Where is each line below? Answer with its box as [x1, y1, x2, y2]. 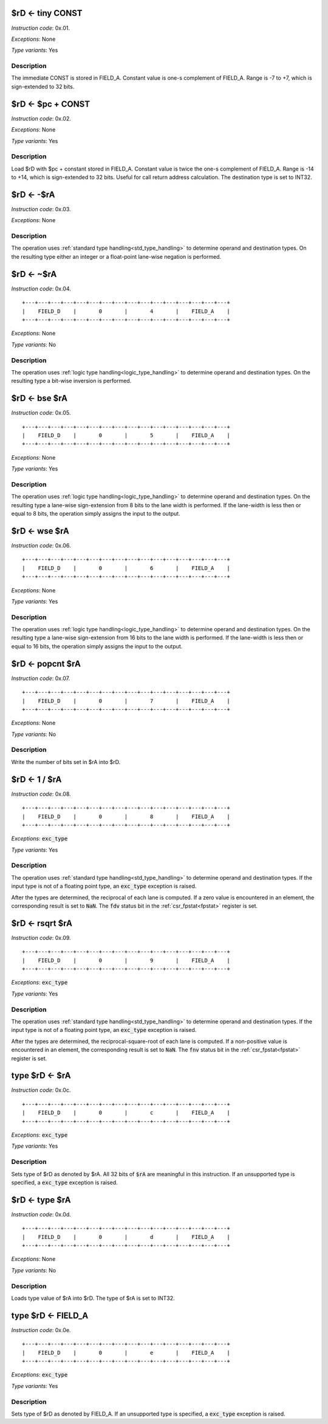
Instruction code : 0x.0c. [11, 1087, 71, 1094]
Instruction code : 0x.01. [11, 24, 70, 32]
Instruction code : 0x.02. [11, 114, 71, 122]
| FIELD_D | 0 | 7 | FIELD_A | [22, 697, 230, 704]
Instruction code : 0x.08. [11, 790, 71, 798]
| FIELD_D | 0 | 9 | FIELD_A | [22, 956, 230, 964]
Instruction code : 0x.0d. [11, 1210, 71, 1218]
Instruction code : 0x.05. [11, 409, 71, 416]
